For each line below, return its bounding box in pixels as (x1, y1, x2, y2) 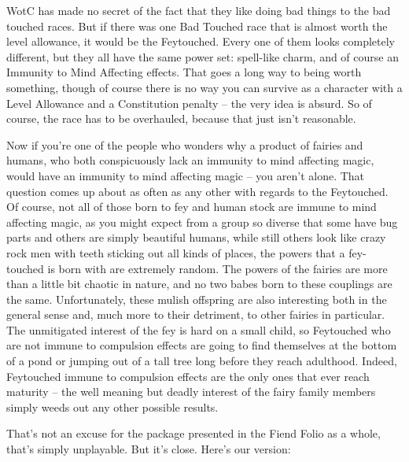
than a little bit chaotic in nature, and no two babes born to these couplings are (6, 275, 392, 292)
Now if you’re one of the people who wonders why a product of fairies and (6, 136, 363, 153)
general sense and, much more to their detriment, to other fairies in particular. (6, 306, 385, 323)
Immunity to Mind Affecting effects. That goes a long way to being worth (6, 64, 362, 80)
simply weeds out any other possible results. (6, 398, 219, 415)
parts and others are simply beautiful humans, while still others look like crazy (6, 229, 386, 246)
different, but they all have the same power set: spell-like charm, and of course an (6, 48, 399, 65)
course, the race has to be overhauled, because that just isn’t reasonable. (6, 110, 356, 127)
